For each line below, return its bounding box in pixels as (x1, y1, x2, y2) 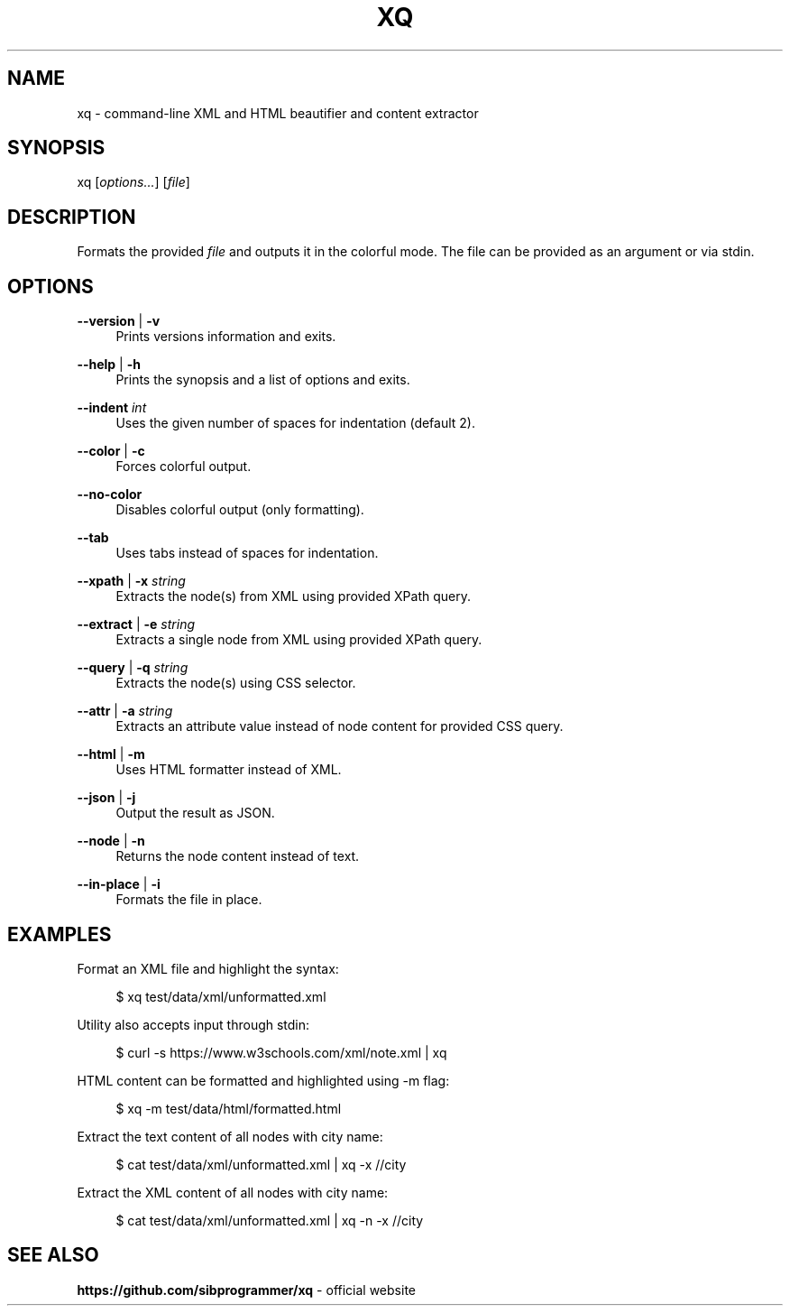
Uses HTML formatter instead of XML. (115, 762, 342, 778)
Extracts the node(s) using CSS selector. (115, 675, 356, 691)
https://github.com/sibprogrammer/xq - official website (77, 1281, 416, 1298)
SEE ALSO (7, 1244, 99, 1267)
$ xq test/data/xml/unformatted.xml (115, 988, 326, 1004)
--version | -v (77, 313, 161, 329)
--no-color (77, 486, 142, 503)
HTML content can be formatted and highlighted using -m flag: (77, 1072, 450, 1088)
